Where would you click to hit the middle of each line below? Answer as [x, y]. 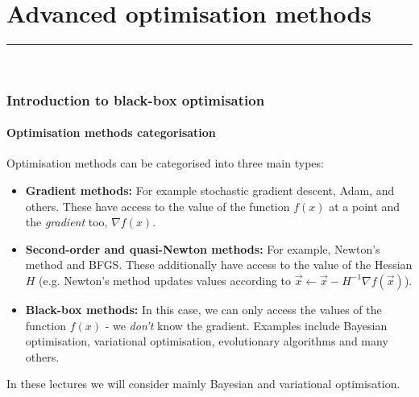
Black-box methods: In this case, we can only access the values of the [203, 309]
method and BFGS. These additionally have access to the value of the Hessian [219, 265]
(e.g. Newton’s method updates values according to [165, 280]
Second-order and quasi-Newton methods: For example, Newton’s [203, 248]
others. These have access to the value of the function [158, 206]
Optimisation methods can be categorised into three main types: [165, 163]
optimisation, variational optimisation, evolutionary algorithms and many [207, 341]
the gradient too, [66, 222]
